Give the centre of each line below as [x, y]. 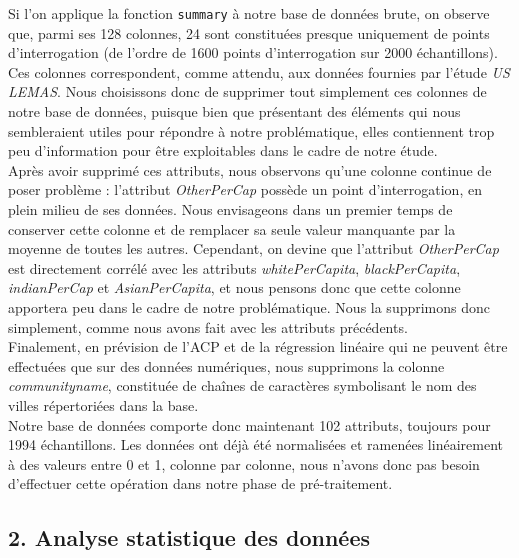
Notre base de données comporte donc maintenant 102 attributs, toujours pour [249, 424]
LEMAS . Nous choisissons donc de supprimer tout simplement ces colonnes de [247, 91]
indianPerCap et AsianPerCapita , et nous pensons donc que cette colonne [234, 287]
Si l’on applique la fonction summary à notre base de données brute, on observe [249, 13]
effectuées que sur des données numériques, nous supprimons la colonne [226, 365]
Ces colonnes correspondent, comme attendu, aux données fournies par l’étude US [259, 71]
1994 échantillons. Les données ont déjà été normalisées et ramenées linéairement [255, 444]
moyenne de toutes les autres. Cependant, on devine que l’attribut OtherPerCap [253, 248]
